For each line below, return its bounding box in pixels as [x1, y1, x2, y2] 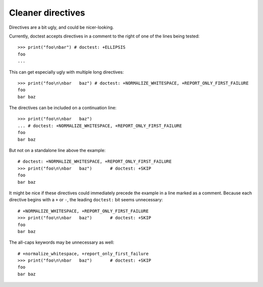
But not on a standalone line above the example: [9, 148, 106, 153]
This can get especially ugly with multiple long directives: [9, 69, 124, 75]
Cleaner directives [9, 7, 85, 18]
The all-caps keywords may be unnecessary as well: [9, 239, 114, 246]
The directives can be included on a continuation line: [9, 105, 117, 111]
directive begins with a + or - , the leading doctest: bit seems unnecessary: [9, 197, 163, 203]
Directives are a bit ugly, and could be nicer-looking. [9, 24, 114, 30]
